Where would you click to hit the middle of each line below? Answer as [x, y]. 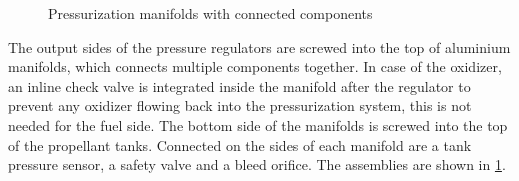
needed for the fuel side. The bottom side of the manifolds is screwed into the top [258, 124]
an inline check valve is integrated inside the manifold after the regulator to [239, 85]
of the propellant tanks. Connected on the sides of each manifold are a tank [240, 144]
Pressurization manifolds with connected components [210, 13]
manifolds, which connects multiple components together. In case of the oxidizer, [255, 66]
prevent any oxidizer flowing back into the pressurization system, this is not [240, 105]
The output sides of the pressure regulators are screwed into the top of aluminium [259, 46]
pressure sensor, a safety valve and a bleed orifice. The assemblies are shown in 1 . [257, 164]
